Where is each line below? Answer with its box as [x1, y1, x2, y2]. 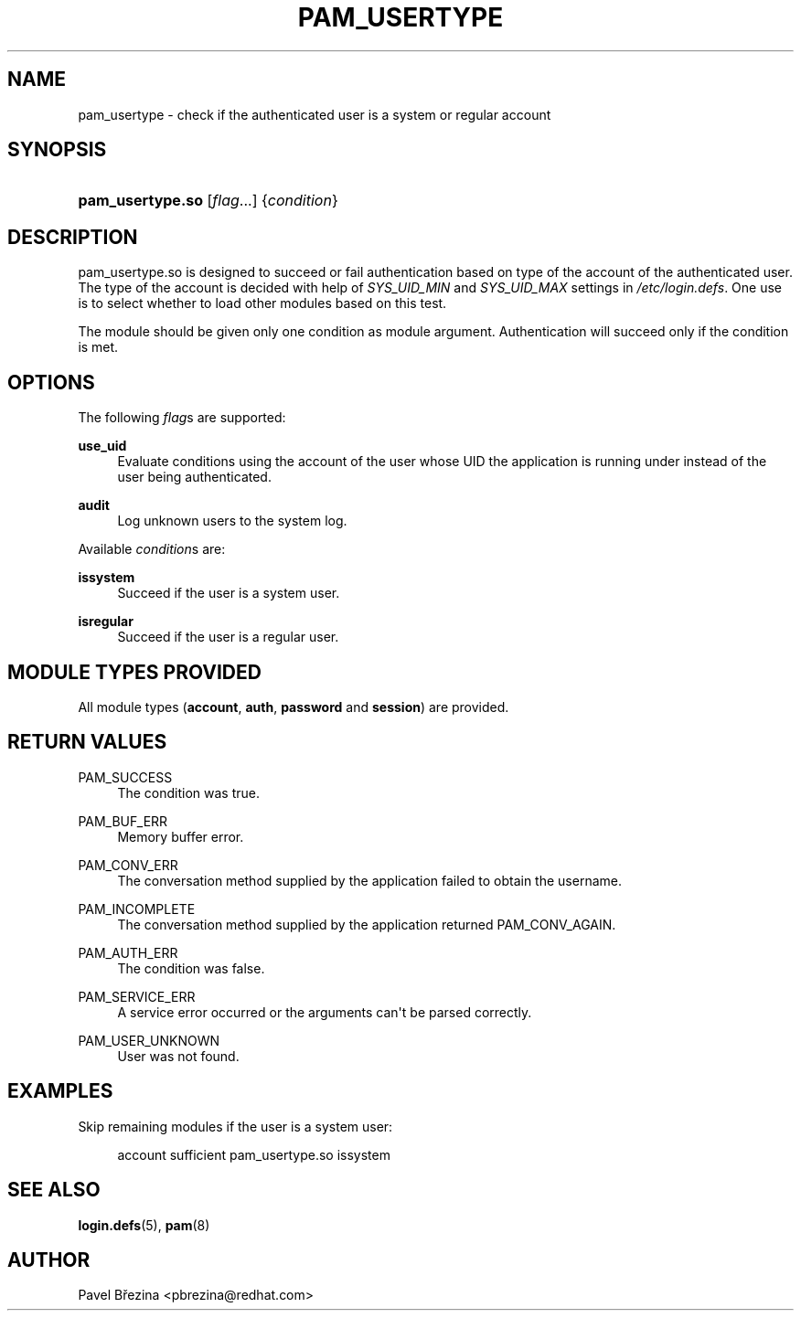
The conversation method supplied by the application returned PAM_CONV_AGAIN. [117, 916, 616, 932]
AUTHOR [7, 1248, 91, 1271]
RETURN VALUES [7, 730, 167, 754]
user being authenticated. [117, 469, 272, 485]
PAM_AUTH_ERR [78, 944, 178, 961]
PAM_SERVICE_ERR [78, 988, 196, 1004]
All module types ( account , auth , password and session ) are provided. [78, 698, 509, 715]
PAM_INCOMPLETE [78, 900, 196, 917]
